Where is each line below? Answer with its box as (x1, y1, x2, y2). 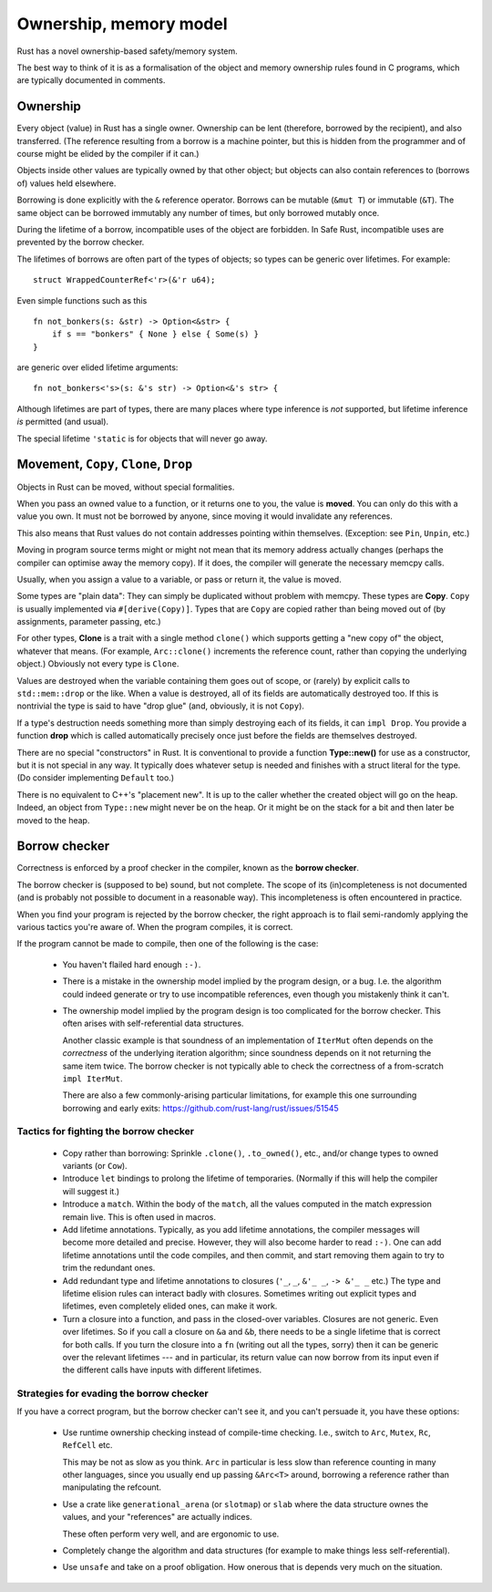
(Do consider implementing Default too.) (16, 772, 175, 783)
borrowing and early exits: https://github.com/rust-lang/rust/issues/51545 (62, 1102, 339, 1113)
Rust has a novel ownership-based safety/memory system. (16, 46, 239, 57)
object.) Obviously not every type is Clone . (16, 658, 179, 669)
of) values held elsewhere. (16, 178, 117, 189)
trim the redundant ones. (62, 1263, 156, 1274)
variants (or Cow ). (62, 1161, 128, 1172)
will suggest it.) (62, 1185, 120, 1196)
